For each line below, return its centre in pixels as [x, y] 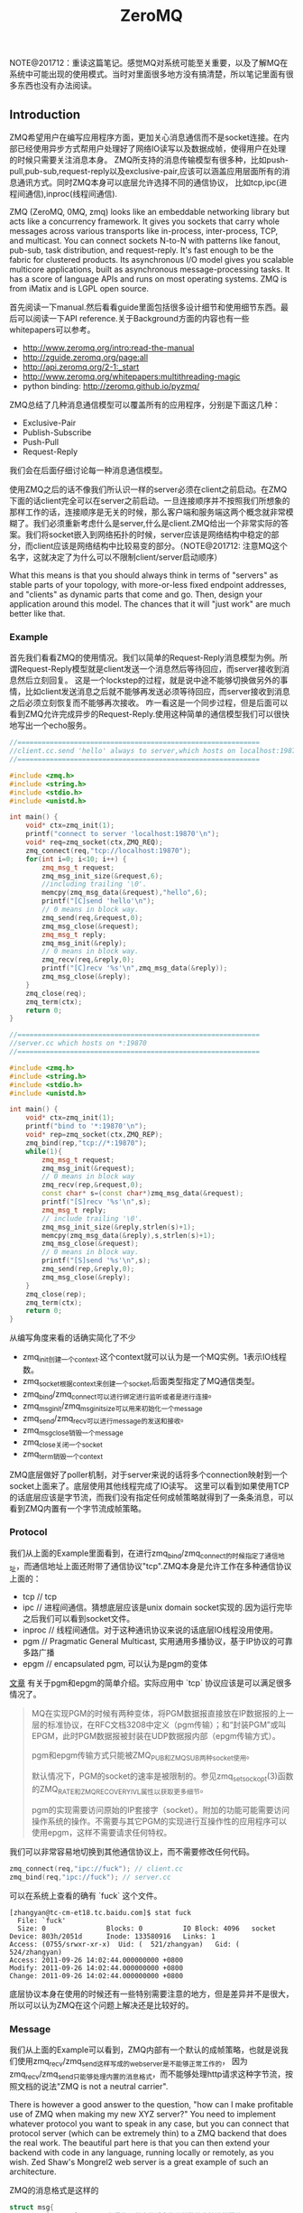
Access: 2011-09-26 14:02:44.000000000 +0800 [96, 1960]
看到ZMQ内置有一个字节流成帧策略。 [78, 1508]
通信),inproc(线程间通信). [71, 194]
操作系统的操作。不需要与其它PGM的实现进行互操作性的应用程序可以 [159, 1821]
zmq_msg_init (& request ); [88, 1168]
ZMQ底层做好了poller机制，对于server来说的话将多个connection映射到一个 [149, 1474]
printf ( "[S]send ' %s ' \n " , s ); [96, 1260]
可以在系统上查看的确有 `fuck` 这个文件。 [86, 1895]
